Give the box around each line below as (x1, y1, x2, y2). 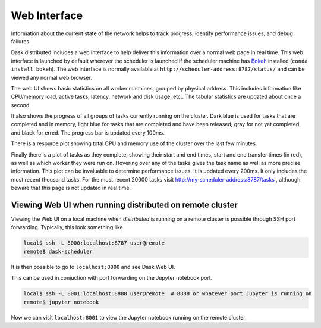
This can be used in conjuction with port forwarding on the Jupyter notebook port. (11, 274, 213, 282)
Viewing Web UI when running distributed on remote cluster (11, 200, 238, 210)
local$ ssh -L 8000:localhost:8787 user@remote (23, 240, 165, 246)
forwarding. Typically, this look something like (11, 224, 123, 231)
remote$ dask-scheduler (23, 248, 93, 255)
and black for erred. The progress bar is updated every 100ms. (11, 129, 165, 136)
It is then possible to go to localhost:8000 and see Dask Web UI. (11, 263, 175, 270)
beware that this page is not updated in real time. (11, 185, 131, 192)
